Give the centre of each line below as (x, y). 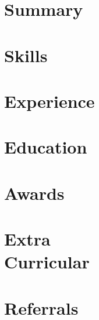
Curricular (47, 262)
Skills (26, 55)
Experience (49, 101)
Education (46, 147)
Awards (34, 193)
